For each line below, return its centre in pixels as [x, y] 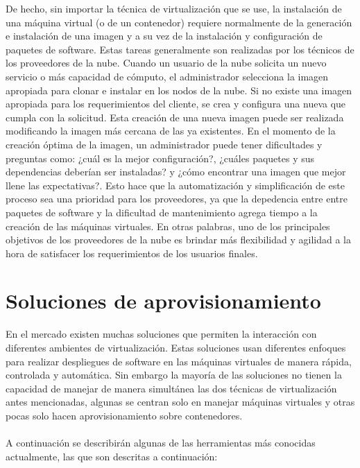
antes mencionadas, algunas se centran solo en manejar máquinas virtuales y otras [180, 402]
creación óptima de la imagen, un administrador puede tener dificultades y [164, 144]
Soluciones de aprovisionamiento [163, 301]
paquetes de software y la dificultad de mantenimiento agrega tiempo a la [162, 212]
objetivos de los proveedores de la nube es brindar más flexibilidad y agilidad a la [178, 240]
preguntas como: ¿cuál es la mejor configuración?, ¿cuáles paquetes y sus [160, 158]
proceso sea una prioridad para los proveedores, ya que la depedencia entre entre [177, 199]
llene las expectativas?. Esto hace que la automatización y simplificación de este [175, 185]
